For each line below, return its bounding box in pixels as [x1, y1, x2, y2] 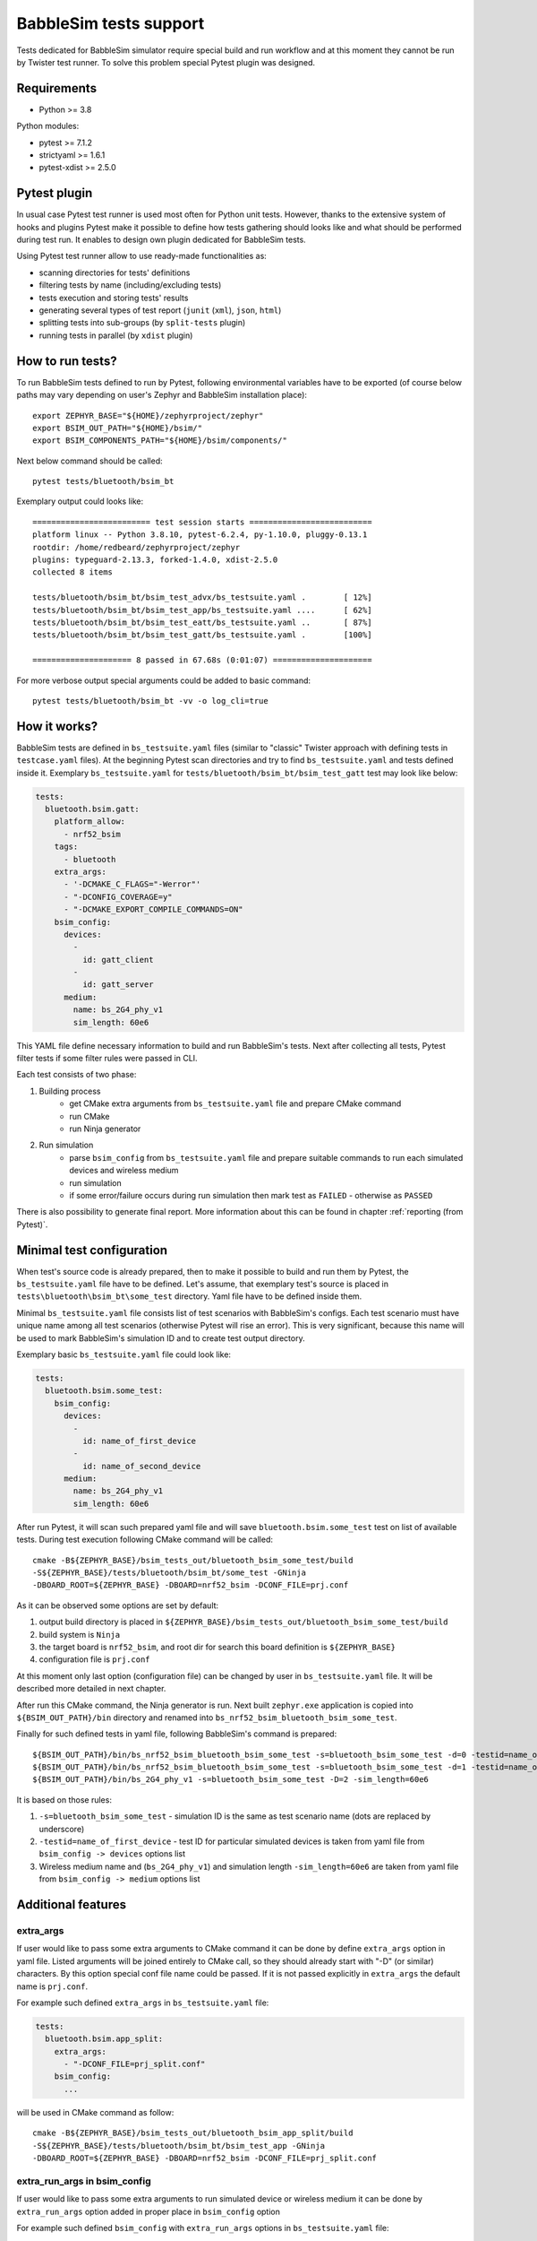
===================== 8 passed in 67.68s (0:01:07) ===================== [32, 655, 372, 665]
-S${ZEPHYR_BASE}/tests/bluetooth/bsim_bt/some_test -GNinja [32, 1568, 306, 1578]
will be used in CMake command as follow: [16, 2107, 175, 2117]
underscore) [38, 1823, 85, 1834]
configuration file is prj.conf [38, 1654, 151, 1665]
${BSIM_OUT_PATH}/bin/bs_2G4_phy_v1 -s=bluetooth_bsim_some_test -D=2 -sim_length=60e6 [32, 1775, 430, 1785]
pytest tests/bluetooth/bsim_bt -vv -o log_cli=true [32, 696, 268, 705]
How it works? [16, 718, 98, 734]
